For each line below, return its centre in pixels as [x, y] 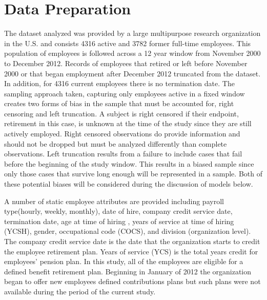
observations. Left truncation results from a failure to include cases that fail [123, 154]
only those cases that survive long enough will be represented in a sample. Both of [133, 174]
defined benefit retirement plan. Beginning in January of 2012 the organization [128, 271]
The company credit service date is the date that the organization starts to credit [132, 241]
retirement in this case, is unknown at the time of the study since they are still [128, 123]
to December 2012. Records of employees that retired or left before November [126, 63]
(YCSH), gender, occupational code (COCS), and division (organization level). [128, 231]
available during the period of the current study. [80, 291]
